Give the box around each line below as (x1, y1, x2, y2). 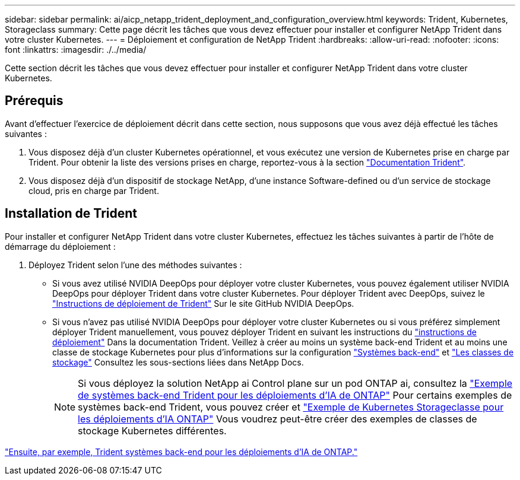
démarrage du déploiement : (5, 241, 116, 252)
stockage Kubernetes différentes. (78, 424, 227, 437)
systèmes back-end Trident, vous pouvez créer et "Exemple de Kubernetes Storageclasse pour (78, 400, 504, 413)
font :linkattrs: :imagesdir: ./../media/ (5, 44, 147, 55)
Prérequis (5, 93, 64, 109)
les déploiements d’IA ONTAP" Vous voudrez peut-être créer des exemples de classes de (78, 412, 477, 425)
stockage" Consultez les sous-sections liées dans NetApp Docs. (52, 357, 304, 367)
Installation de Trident (5, 206, 137, 221)
